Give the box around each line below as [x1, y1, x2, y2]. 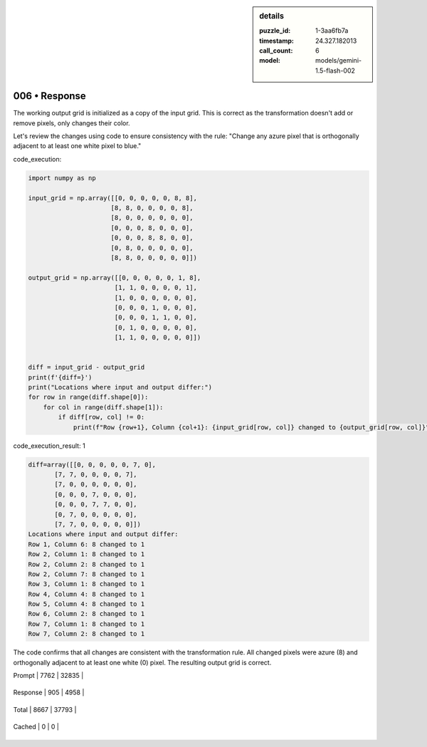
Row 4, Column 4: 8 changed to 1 [28, 590, 145, 598]
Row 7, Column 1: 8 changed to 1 [28, 620, 145, 628]
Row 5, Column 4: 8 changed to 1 [28, 600, 145, 608]
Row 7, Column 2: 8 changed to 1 [28, 630, 145, 638]
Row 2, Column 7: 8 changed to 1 [28, 570, 145, 578]
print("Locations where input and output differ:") [28, 383, 213, 392]
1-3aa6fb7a [315, 26, 349, 35]
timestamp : [259, 36, 295, 45]
